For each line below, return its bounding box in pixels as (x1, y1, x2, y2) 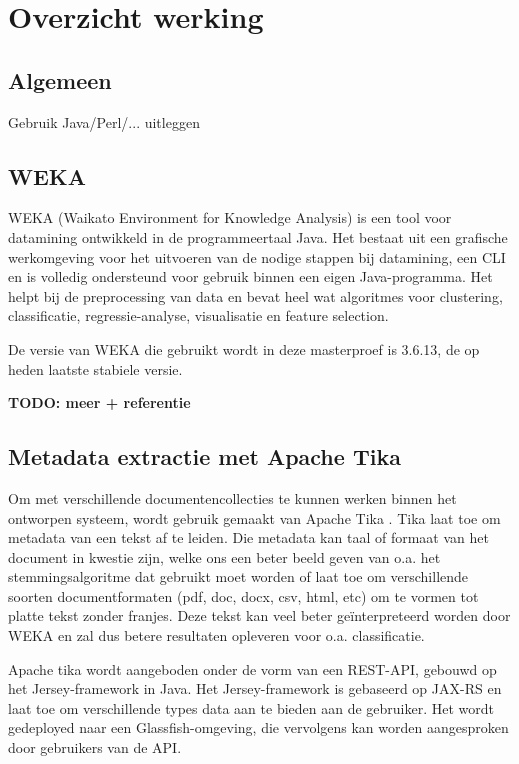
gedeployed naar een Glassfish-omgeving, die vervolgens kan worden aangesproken (8, 717, 509, 738)
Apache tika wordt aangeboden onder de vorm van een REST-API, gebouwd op (8, 658, 497, 679)
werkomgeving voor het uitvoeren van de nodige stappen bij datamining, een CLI (8, 246, 506, 267)
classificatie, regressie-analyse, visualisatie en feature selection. (8, 305, 389, 326)
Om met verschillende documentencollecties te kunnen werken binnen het (8, 487, 457, 508)
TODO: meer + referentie (8, 392, 191, 413)
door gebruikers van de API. (8, 737, 182, 758)
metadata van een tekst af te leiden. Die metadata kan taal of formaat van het (8, 527, 489, 548)
